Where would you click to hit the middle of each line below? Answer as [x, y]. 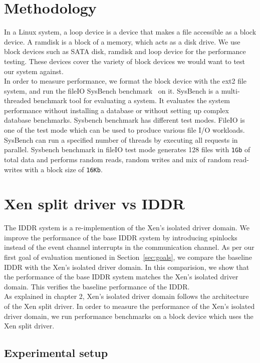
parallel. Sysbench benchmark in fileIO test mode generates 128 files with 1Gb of [127, 149]
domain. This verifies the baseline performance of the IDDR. [97, 286]
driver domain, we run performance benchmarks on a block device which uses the [129, 316]
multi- [230, 90]
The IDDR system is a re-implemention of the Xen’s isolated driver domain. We [127, 228]
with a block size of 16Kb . [64, 169]
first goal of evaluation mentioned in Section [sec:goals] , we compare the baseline [128, 257]
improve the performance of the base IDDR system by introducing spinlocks [121, 237]
